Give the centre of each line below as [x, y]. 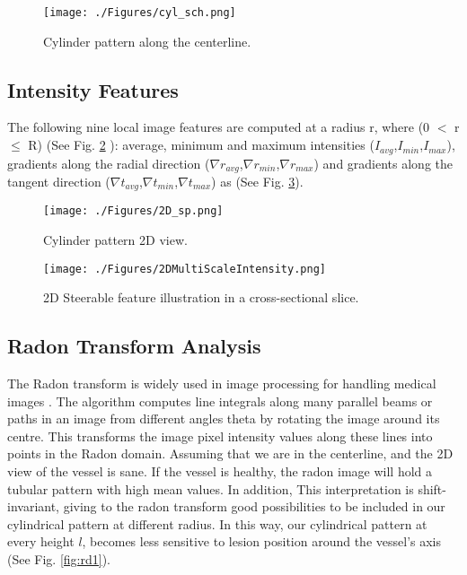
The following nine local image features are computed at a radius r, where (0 [219, 127]
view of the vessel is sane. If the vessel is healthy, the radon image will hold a [220, 471]
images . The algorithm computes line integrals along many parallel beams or [220, 401]
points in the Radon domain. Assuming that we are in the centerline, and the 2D [230, 453]
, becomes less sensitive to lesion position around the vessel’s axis [261, 541]
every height [41, 541]
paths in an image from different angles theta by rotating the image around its [224, 418]
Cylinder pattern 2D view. [115, 240]
